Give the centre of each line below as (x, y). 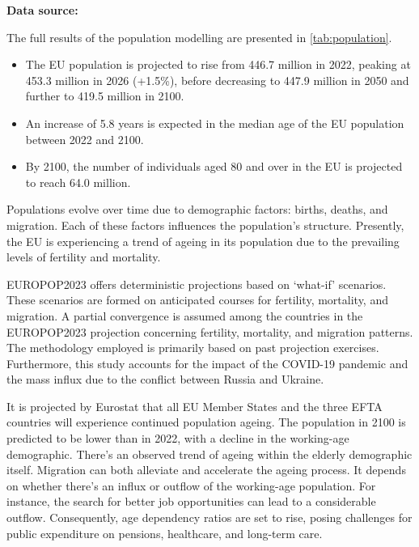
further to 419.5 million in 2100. (105, 96)
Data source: (42, 10)
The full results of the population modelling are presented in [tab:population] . (199, 37)
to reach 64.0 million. (78, 182)
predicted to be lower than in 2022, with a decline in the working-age (178, 438)
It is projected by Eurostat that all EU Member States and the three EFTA (195, 406)
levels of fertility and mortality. (84, 257)
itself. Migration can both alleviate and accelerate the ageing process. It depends (206, 470)
